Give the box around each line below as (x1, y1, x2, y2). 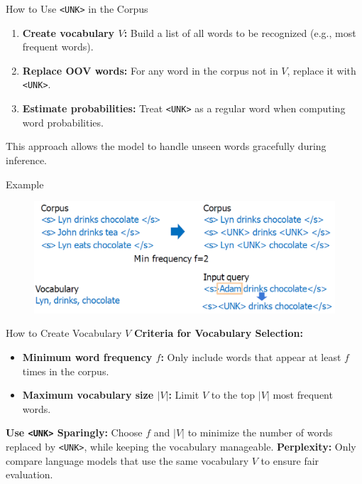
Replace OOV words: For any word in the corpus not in (22, 63, 278, 77)
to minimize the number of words (187, 425, 333, 440)
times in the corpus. (22, 363, 109, 378)
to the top (211, 387, 256, 402)
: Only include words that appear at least (160, 350, 341, 365)
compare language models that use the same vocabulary (6, 453, 249, 468)
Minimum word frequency (22, 350, 153, 365)
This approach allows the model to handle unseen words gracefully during (6, 139, 327, 154)
